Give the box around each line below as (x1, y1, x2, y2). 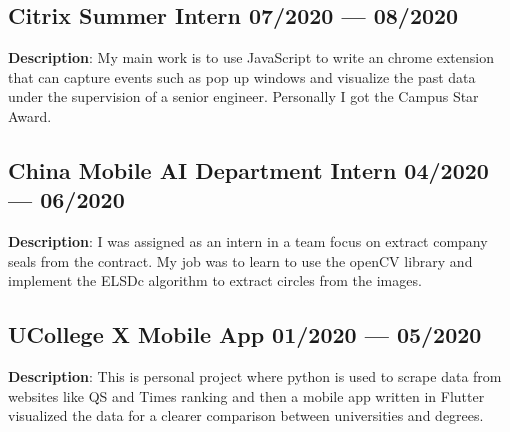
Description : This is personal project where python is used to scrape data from (8, 366, 502, 387)
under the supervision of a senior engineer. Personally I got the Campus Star (8, 86, 479, 107)
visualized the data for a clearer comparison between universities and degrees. (8, 405, 484, 426)
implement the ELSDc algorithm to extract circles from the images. (8, 270, 422, 291)
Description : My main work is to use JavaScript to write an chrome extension (8, 47, 495, 68)
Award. (8, 105, 52, 126)
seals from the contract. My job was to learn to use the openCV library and (8, 250, 473, 271)
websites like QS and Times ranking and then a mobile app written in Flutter (8, 385, 485, 406)
